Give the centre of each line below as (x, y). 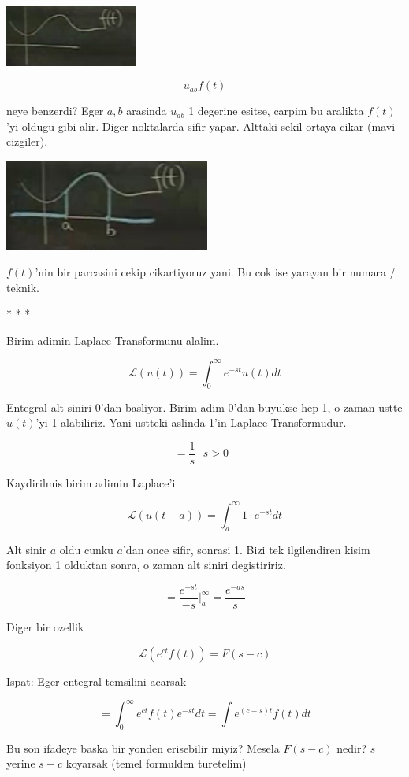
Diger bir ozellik (45, 627)
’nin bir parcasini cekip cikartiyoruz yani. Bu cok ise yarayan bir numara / (215, 271)
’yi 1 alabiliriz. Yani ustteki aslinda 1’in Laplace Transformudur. (191, 422)
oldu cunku (86, 549)
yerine (21, 763)
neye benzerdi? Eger (55, 111)
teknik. (23, 287)
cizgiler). (27, 141)
